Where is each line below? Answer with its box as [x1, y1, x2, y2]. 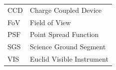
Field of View [29, 17, 71, 27]
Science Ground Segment [29, 41, 106, 52]
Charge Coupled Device [29, 4, 102, 15]
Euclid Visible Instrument [29, 54, 109, 64]
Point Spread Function [29, 29, 99, 39]
